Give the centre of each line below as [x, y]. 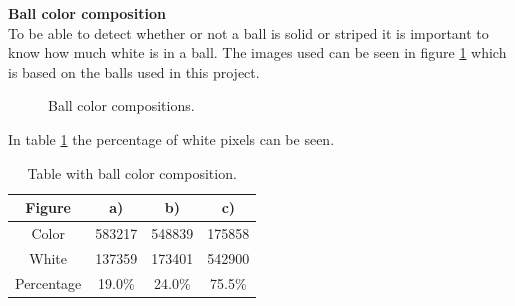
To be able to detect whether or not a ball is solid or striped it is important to [248, 32]
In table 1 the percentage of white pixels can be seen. [171, 138]
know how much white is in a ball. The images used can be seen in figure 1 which [257, 52]
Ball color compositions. [121, 105]
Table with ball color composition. [132, 172]
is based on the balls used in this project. [134, 71]
